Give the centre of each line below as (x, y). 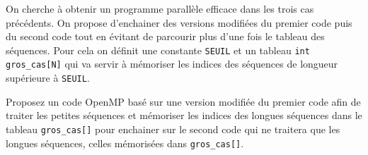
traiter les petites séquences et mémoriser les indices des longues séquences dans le (184, 115)
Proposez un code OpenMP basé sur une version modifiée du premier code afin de (183, 101)
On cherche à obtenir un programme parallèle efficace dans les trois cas (160, 8)
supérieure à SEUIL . (48, 78)
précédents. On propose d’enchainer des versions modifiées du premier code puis (179, 22)
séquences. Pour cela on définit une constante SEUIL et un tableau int (158, 50)
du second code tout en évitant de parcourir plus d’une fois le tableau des (165, 36)
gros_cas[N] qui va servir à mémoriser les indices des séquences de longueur (172, 64)
